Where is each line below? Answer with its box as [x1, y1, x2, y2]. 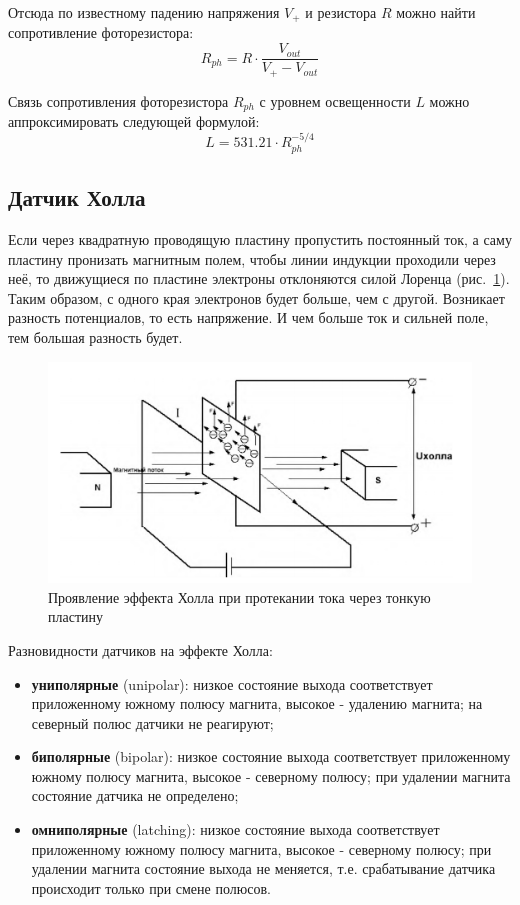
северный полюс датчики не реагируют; [31, 712, 274, 733]
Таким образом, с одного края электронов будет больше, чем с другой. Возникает [8, 287, 505, 308]
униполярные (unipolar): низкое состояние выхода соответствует [31, 673, 433, 694]
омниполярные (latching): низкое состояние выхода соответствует [31, 819, 440, 840]
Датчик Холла [8, 182, 146, 213]
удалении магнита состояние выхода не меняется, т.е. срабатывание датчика [31, 858, 496, 879]
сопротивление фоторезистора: [8, 22, 194, 43]
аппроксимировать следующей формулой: [8, 111, 260, 132]
